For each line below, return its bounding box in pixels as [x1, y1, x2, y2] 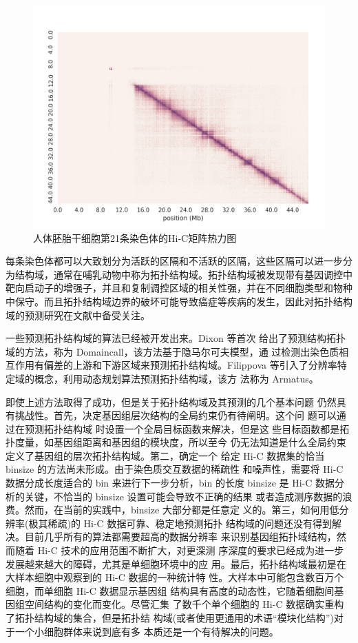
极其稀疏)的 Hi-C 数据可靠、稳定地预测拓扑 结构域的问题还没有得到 [28, 516, 333, 530]
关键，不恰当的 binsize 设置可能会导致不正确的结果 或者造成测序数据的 [24, 489, 343, 503]
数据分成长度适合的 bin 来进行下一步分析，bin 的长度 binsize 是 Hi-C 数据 [6, 476, 335, 490]
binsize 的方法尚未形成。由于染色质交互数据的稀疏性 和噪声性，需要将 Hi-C [6, 462, 344, 476]
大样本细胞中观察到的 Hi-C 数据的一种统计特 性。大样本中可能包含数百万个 [6, 570, 344, 584]
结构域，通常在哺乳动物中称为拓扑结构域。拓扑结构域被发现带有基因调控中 [14, 267, 352, 281]
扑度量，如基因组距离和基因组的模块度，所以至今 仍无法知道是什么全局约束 [6, 435, 346, 449]
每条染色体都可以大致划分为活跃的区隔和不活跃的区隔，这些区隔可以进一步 [6, 254, 343, 268]
